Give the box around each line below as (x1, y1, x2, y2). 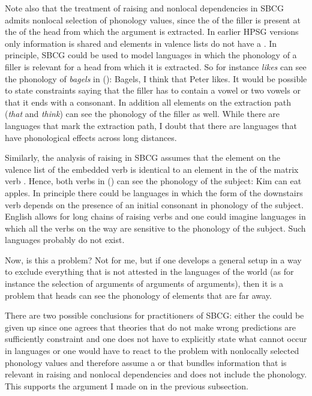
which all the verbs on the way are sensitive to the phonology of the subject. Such (5, 221, 306, 234)
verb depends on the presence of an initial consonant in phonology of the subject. (5, 198, 304, 211)
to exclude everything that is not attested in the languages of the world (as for (5, 265, 294, 278)
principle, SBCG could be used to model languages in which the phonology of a (5, 49, 297, 61)
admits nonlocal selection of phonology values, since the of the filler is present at (5, 13, 301, 26)
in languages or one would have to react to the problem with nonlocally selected (5, 344, 299, 357)
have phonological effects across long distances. (5, 131, 177, 143)
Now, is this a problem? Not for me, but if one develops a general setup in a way (5, 253, 302, 266)
